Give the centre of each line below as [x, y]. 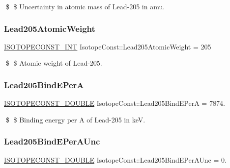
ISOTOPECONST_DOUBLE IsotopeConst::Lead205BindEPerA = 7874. [115, 103]
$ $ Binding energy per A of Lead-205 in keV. [75, 119]
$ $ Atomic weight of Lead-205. [54, 63]
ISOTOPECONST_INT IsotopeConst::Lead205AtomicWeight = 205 [108, 46]
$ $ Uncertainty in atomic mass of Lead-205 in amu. [85, 6]
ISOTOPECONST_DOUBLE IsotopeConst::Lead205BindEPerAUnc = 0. [115, 159]
